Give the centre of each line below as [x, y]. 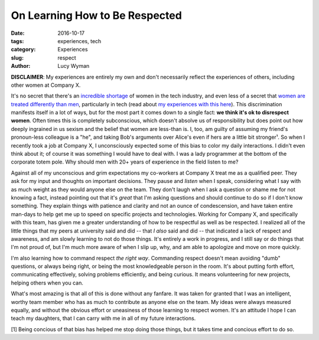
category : [23, 50]
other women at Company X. [46, 85]
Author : [21, 66]
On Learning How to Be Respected [97, 15]
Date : [18, 33]
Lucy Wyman [74, 66]
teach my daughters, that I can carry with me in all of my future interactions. [103, 318]
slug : [17, 58]
